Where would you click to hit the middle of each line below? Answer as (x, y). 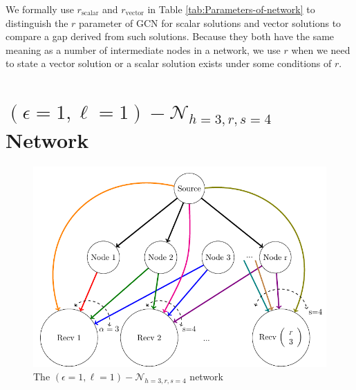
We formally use (40, 9)
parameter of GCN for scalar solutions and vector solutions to (210, 22)
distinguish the (37, 22)
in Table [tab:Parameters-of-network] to (231, 9)
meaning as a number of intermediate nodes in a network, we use (143, 49)
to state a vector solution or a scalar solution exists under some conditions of (169, 63)
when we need (321, 49)
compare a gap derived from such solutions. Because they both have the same (170, 36)
